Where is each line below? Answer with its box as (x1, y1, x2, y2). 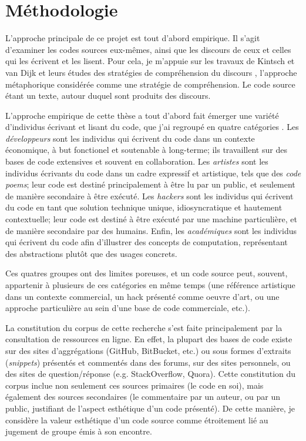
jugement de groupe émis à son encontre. (5, 425, 152, 437)
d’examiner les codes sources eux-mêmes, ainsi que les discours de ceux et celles (5, 43, 291, 55)
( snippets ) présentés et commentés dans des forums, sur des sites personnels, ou (5, 356, 291, 368)
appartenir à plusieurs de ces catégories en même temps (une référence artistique (5, 279, 295, 290)
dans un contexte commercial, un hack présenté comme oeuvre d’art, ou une (5, 290, 280, 302)
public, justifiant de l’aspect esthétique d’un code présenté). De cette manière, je (5, 402, 295, 414)
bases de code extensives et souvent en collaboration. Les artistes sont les (5, 155, 268, 168)
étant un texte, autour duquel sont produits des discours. (5, 89, 211, 102)
